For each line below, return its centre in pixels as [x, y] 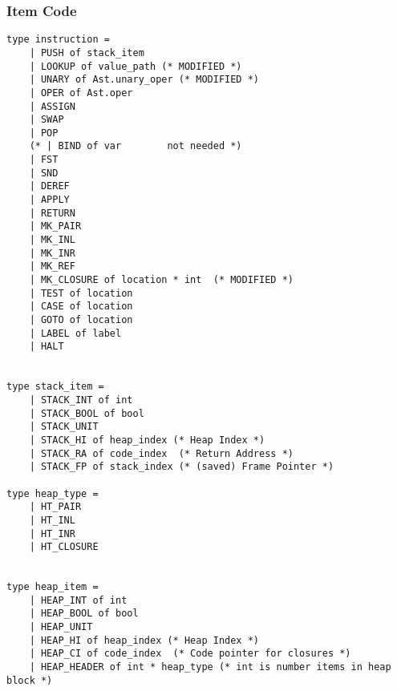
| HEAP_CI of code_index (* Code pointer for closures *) [190, 654]
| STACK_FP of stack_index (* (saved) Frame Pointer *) [182, 467]
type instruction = [58, 40]
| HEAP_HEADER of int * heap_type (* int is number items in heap [210, 667]
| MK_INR [52, 253]
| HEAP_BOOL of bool [84, 614]
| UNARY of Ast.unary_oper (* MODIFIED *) [144, 80]
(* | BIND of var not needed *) [136, 146]
